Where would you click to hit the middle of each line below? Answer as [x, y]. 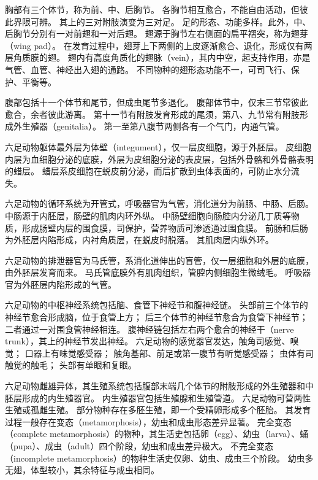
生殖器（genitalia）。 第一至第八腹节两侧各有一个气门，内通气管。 [153, 126]
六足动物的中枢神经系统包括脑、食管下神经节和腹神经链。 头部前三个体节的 [157, 305]
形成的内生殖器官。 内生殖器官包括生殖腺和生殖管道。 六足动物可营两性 [166, 397]
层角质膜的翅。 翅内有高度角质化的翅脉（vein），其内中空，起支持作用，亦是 [158, 57]
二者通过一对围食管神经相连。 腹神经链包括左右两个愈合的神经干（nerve [150, 329]
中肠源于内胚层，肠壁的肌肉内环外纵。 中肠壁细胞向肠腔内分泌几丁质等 [148, 215]
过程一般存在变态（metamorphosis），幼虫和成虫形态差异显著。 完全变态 [148, 421]
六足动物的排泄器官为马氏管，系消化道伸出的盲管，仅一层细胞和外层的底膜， [159, 260]
